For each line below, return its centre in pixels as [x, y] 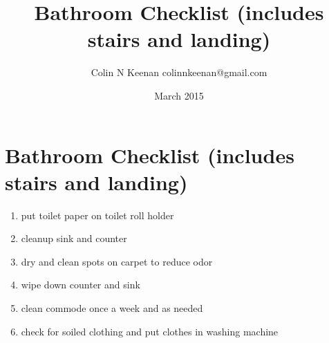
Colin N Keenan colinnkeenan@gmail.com [179, 72]
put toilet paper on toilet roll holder [97, 215]
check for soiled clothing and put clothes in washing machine [150, 331]
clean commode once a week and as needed [112, 308]
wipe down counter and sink [81, 285]
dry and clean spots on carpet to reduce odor [117, 261]
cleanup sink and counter [74, 238]
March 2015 [179, 95]
